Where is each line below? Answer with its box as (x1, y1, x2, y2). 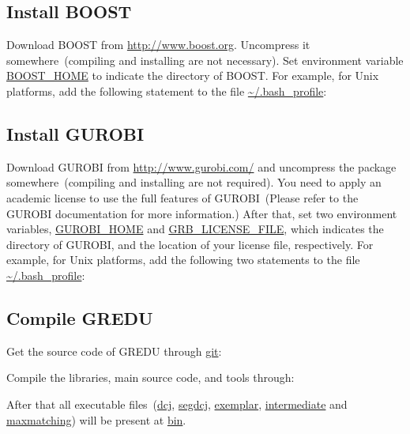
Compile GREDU (6, 305, 153, 330)
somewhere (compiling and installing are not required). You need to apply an (6, 174, 382, 191)
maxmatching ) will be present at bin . (6, 411, 186, 428)
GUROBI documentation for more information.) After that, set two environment (6, 205, 397, 221)
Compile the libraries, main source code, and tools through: (6, 369, 295, 386)
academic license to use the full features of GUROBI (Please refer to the (6, 189, 359, 206)
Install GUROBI (6, 121, 145, 145)
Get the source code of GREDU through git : (6, 342, 222, 359)
